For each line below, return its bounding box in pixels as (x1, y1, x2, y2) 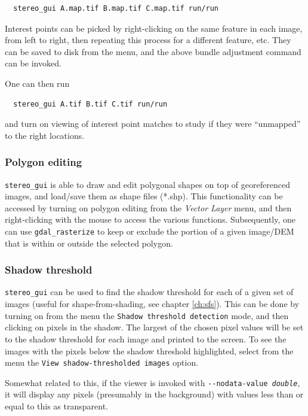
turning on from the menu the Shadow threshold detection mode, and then (5, 309, 289, 321)
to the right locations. (5, 129, 85, 141)
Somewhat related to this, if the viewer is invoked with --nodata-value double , (5, 376, 300, 388)
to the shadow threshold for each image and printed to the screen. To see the (5, 332, 287, 345)
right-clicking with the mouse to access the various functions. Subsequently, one (5, 213, 296, 226)
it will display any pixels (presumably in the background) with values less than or (5, 388, 304, 400)
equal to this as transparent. (5, 400, 108, 412)
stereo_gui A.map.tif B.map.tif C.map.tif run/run (13, 4, 218, 13)
